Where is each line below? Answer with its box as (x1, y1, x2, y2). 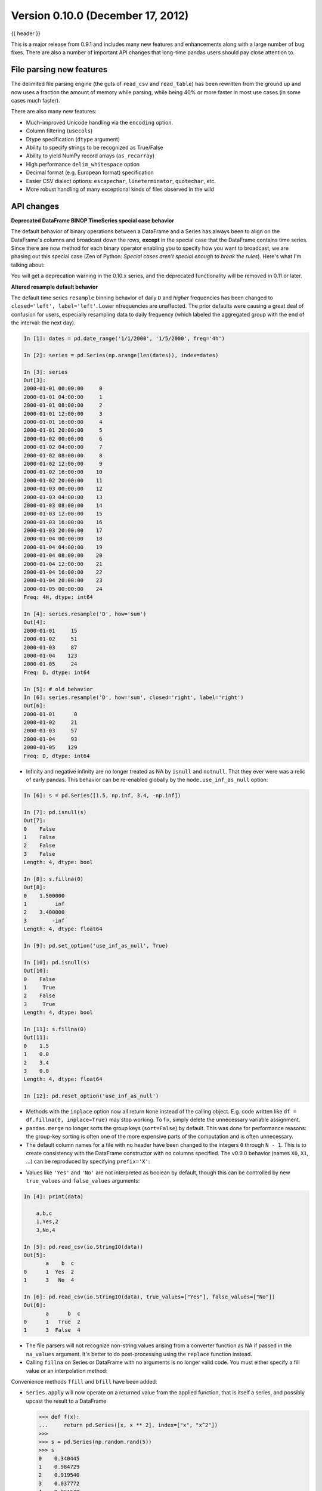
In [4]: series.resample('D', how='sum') (23, 611, 147, 617)
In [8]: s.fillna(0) (23, 876, 83, 882)
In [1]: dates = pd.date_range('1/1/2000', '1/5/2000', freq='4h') (23, 335, 225, 342)
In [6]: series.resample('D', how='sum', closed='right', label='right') (23, 694, 244, 701)
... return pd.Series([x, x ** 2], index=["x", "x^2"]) (38, 1422, 218, 1428)
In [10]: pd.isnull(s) (23, 959, 90, 966)
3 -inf (23, 917, 65, 924)
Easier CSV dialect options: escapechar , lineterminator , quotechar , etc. (26, 177, 216, 184)
